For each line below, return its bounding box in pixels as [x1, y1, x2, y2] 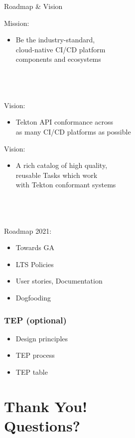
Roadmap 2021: [4, 225, 52, 236]
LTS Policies [15, 259, 54, 269]
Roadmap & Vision [4, 1, 63, 11]
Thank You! [4, 396, 87, 416]
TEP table [15, 367, 48, 377]
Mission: [4, 17, 29, 28]
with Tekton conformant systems [15, 179, 116, 190]
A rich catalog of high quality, [15, 160, 108, 170]
